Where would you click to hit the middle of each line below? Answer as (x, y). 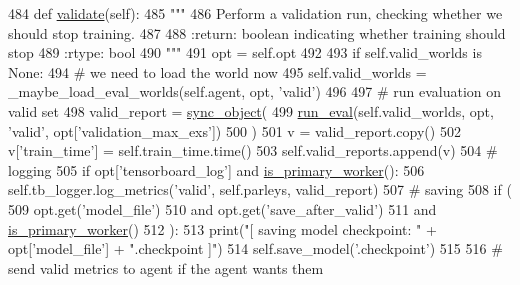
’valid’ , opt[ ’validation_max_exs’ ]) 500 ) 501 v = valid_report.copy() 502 (234, 130)
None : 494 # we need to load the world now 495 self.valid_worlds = (217, 71)
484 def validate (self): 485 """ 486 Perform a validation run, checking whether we (255, 13)
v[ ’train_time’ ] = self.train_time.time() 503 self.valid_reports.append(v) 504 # (253, 150)
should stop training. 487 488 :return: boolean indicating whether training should (257, 32)
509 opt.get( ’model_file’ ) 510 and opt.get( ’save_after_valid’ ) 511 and (222, 208)
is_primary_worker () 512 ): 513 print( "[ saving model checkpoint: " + (222, 228)
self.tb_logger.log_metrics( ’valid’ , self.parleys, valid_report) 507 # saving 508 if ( (260, 189)
